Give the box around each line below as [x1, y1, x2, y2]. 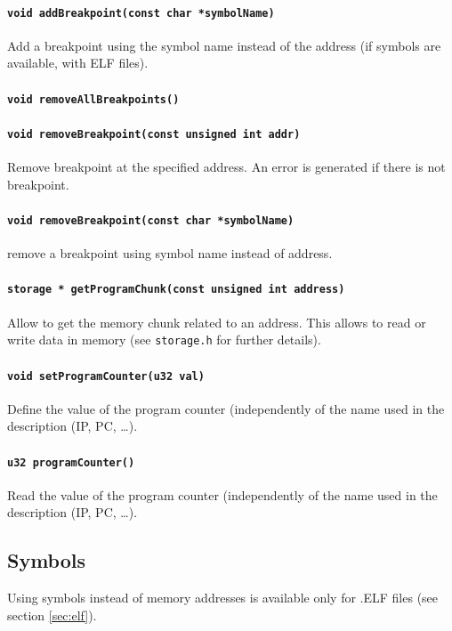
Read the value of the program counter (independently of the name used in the [7, 485, 438, 504]
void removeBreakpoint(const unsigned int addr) [7, 127, 301, 141]
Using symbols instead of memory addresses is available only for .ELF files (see [7, 588, 439, 607]
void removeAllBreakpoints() [7, 93, 180, 106]
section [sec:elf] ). [7, 605, 97, 624]
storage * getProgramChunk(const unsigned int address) [7, 283, 345, 296]
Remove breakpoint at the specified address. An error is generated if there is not [7, 158, 446, 176]
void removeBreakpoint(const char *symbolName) [7, 214, 295, 227]
